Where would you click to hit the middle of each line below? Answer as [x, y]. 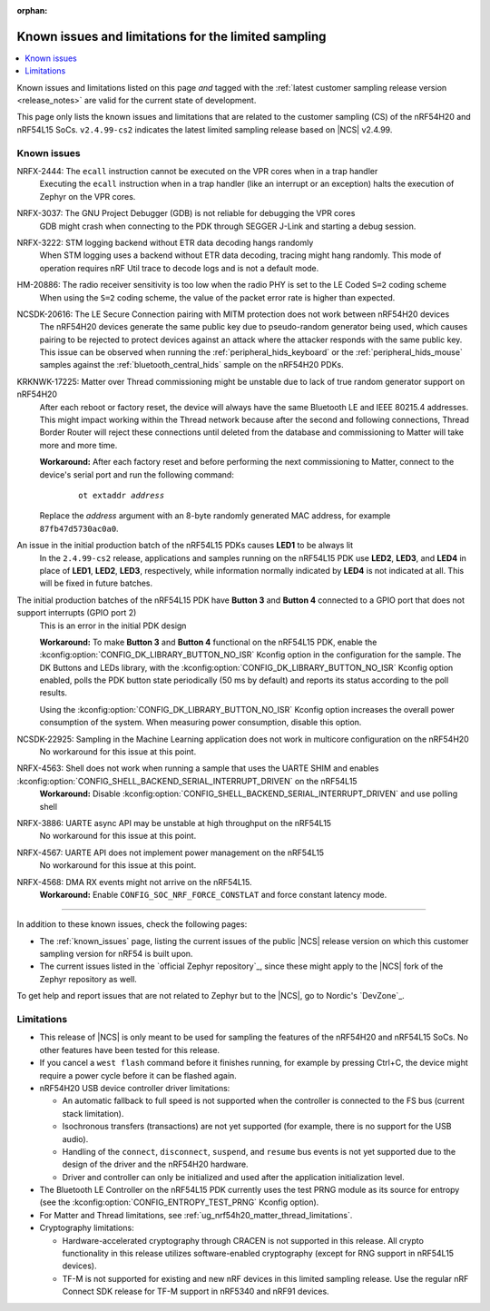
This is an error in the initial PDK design [113, 626]
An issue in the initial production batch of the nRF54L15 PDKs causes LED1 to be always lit [185, 546]
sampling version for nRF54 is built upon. [116, 954]
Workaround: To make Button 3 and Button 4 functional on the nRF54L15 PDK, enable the [208, 642]
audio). [75, 1138]
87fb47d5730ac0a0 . [79, 528]
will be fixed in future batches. [96, 583]
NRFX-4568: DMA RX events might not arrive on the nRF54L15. [134, 882]
